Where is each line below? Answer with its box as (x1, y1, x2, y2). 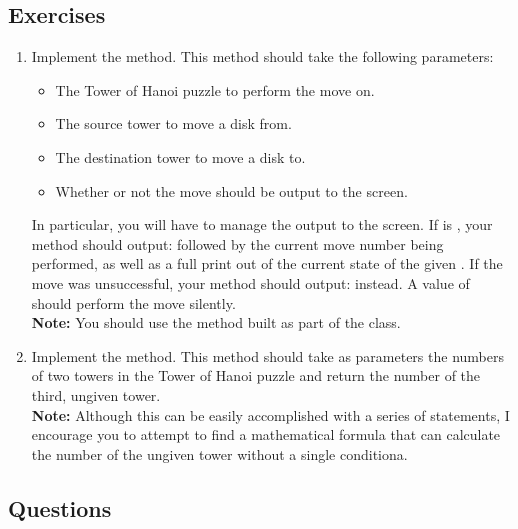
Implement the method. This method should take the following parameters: (31, 46, 494, 67)
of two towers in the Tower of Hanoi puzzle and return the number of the (31, 365, 481, 386)
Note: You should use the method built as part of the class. (31, 312, 401, 333)
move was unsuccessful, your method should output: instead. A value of (31, 272, 470, 293)
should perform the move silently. (31, 292, 236, 313)
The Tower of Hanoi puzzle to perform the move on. (55, 79, 375, 100)
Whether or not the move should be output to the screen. (55, 180, 408, 201)
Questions (8, 492, 112, 523)
